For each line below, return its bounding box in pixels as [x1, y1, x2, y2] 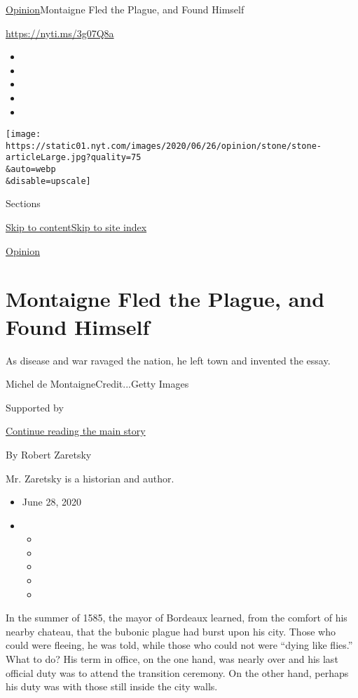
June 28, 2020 [22, 494, 81, 509]
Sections [6, 196, 41, 211]
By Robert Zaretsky [6, 447, 92, 461]
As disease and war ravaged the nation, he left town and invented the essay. [6, 353, 331, 367]
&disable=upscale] [6, 176, 91, 186]
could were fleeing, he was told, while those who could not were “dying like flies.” [6, 638, 353, 652]
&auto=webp [6, 164, 56, 175]
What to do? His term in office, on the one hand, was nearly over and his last [6, 652, 338, 666]
